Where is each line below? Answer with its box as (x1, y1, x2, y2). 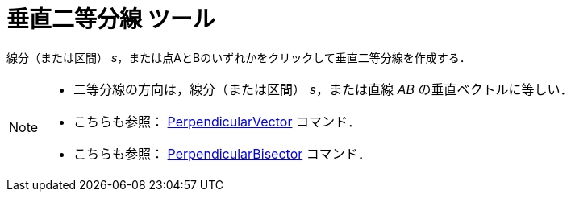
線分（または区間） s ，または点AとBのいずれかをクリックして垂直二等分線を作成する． (6, 50, 471, 64)
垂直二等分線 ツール (6, 6, 215, 33)
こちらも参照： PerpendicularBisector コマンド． (73, 145, 371, 162)
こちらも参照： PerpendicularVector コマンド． (73, 113, 361, 130)
